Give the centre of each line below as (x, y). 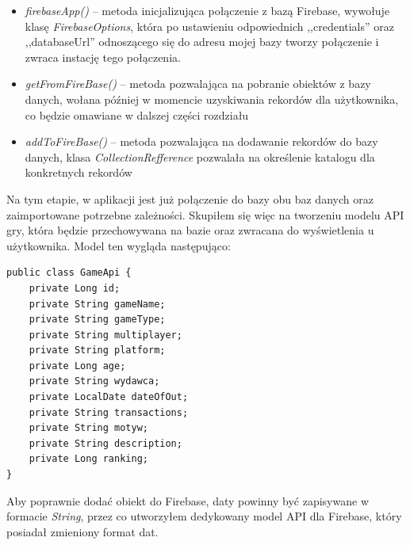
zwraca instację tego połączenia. (103, 57)
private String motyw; (88, 428)
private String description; (105, 443)
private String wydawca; (94, 381)
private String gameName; (97, 304)
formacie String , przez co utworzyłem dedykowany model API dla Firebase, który (204, 516)
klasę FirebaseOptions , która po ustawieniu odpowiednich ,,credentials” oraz (209, 26)
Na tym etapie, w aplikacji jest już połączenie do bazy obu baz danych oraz (190, 198)
